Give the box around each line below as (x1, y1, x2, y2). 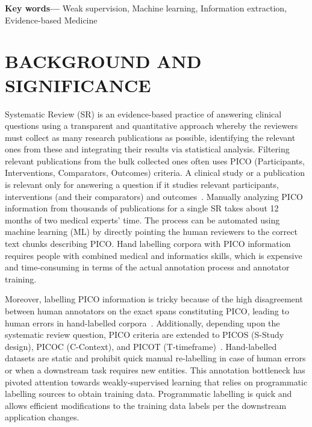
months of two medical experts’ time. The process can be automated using (5, 213, 280, 226)
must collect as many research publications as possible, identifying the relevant (5, 131, 296, 143)
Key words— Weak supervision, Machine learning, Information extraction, (5, 2, 287, 14)
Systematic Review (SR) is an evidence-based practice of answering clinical (5, 107, 282, 120)
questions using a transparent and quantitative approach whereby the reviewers (5, 119, 298, 132)
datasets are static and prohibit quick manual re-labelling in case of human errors (5, 352, 306, 364)
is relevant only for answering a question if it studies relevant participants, (5, 178, 279, 191)
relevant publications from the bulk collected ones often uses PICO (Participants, (5, 154, 305, 167)
